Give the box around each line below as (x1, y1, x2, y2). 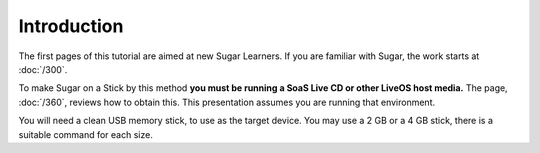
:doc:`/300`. (18, 63, 68, 75)
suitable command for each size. (18, 128, 154, 140)
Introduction (18, 15, 124, 37)
